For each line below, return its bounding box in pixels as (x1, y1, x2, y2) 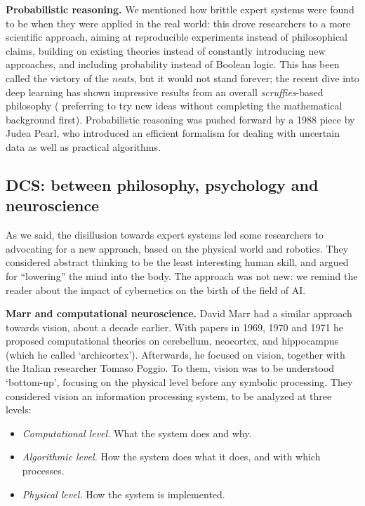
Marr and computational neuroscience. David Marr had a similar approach (6, 306, 352, 321)
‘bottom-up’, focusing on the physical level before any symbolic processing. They (6, 375, 353, 390)
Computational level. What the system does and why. (22, 425, 252, 440)
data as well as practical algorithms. (6, 139, 161, 154)
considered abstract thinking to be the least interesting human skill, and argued (6, 255, 349, 269)
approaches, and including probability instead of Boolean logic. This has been (6, 57, 340, 72)
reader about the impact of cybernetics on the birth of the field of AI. (6, 282, 306, 297)
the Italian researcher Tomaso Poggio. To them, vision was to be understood (6, 361, 335, 375)
